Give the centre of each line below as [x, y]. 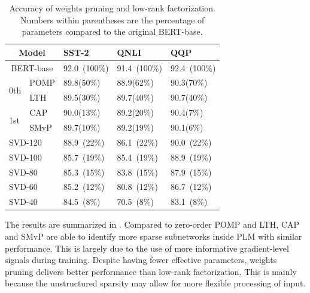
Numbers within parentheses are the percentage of [113, 19]
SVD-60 [23, 187]
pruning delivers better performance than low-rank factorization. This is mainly [151, 271]
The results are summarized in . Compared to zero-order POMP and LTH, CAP [152, 224]
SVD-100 [25, 157]
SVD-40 [23, 202]
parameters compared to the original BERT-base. [112, 31]
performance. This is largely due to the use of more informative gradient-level [147, 248]
